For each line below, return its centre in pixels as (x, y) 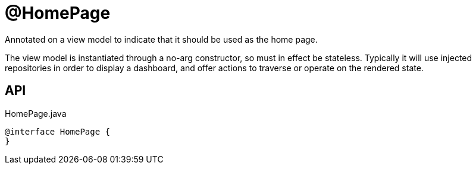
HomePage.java (36, 113)
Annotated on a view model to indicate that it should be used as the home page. (161, 39)
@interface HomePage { (58, 131)
